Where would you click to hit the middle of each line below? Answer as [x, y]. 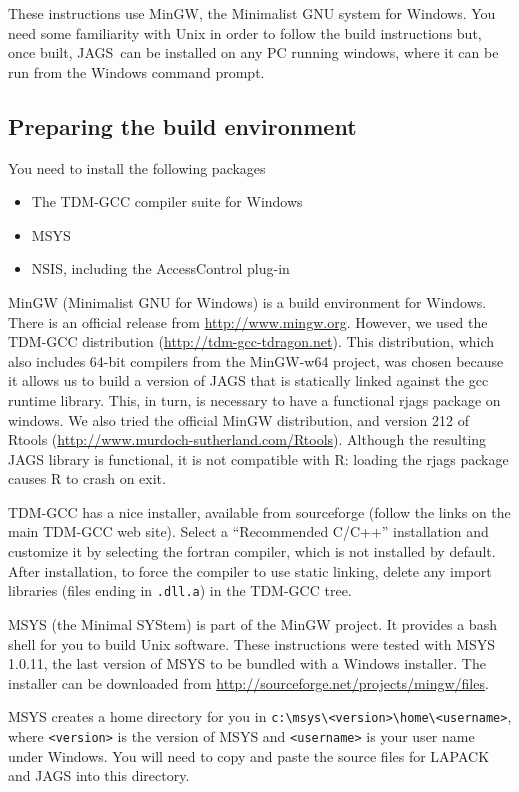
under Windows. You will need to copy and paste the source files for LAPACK [249, 755]
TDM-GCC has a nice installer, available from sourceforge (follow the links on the [259, 511]
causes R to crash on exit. [87, 478]
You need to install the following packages [137, 167]
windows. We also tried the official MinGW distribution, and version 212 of [239, 419]
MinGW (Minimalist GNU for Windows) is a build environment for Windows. [247, 301]
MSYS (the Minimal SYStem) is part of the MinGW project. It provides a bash [252, 623]
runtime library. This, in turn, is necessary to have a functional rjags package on [254, 399]
